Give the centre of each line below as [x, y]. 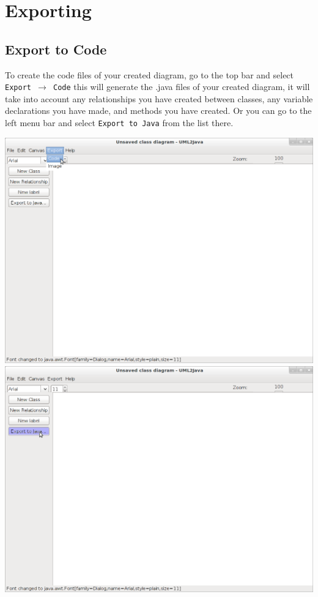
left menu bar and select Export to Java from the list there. [119, 123]
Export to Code [56, 49]
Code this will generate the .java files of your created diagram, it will [182, 87]
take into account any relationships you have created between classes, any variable [159, 98]
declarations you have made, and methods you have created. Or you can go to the [158, 111]
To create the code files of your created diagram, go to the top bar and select [150, 74]
